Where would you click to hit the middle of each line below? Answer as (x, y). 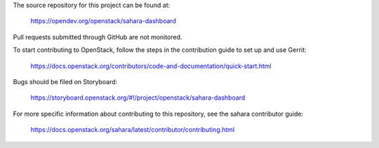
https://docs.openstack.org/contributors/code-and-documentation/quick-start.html (151, 66)
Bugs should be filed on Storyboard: (65, 81)
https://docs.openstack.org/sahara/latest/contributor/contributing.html (133, 130)
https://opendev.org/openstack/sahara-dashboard (104, 21)
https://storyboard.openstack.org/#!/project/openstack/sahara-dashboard (138, 97)
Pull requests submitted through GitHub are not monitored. (98, 37)
